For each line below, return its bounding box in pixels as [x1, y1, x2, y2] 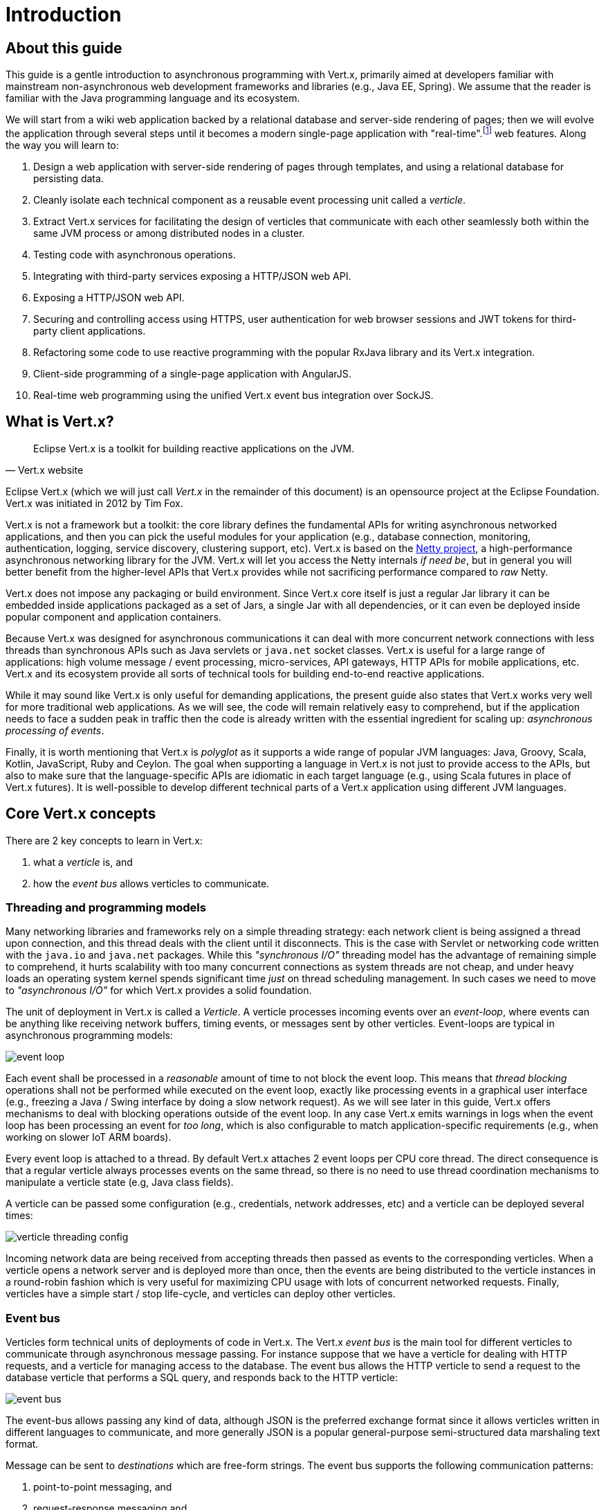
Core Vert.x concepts [6, 805, 156, 823]
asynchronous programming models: [6, 1029, 174, 1042]
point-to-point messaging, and [33, 1481, 172, 1493]
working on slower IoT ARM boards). [6, 1131, 172, 1144]
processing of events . [6, 724, 104, 736]
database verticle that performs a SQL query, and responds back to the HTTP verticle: [6, 1371, 398, 1384]
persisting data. [33, 172, 104, 184]
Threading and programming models [6, 900, 206, 914]
